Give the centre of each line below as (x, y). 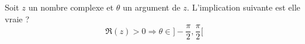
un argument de (152, 7)
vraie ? (17, 18)
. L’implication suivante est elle (244, 7)
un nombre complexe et (71, 7)
